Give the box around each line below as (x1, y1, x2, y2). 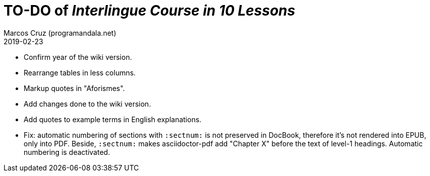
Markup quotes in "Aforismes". (24, 83, 125, 93)
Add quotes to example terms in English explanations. (24, 115, 201, 124)
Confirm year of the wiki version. (24, 52, 132, 61)
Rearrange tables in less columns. (24, 68, 136, 77)
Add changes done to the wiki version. (24, 99, 151, 108)
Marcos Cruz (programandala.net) (4, 28, 116, 37)
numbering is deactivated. (24, 147, 110, 156)
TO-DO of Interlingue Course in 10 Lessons (4, 2, 296, 19)
